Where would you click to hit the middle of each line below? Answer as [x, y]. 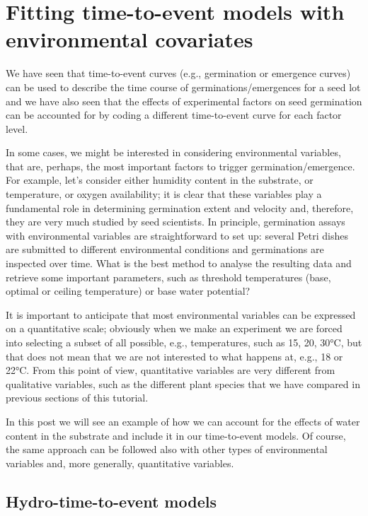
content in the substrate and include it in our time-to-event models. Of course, [176, 435]
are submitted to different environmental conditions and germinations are [165, 249]
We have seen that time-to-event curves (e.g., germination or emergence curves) [178, 73]
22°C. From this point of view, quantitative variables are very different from [171, 370]
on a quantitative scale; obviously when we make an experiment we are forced [174, 328]
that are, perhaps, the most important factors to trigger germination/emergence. [180, 166]
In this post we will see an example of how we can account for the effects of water [183, 421]
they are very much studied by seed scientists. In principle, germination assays [176, 222]
